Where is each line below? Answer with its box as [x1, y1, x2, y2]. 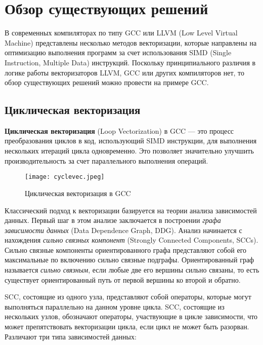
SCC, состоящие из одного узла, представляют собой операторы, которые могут [5, 291, 251, 302]
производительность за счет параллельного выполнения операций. [5, 155, 208, 166]
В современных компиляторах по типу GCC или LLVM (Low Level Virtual [5, 27, 238, 38]
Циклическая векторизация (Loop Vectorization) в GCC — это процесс [5, 125, 234, 136]
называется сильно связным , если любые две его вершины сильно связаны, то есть [5, 264, 259, 275]
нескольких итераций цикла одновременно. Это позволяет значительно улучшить [5, 145, 254, 156]
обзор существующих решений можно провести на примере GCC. [5, 77, 209, 88]
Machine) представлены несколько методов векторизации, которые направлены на [5, 37, 257, 48]
